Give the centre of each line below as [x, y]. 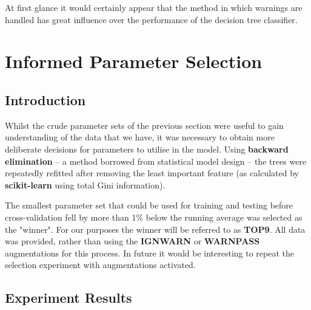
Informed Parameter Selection [134, 61]
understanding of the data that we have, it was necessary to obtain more [140, 137]
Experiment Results [69, 298]
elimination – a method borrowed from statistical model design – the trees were [156, 161]
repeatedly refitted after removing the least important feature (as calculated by [152, 173]
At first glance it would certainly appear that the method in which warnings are [154, 7]
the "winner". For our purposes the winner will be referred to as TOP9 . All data [155, 229]
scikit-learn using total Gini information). [85, 184]
